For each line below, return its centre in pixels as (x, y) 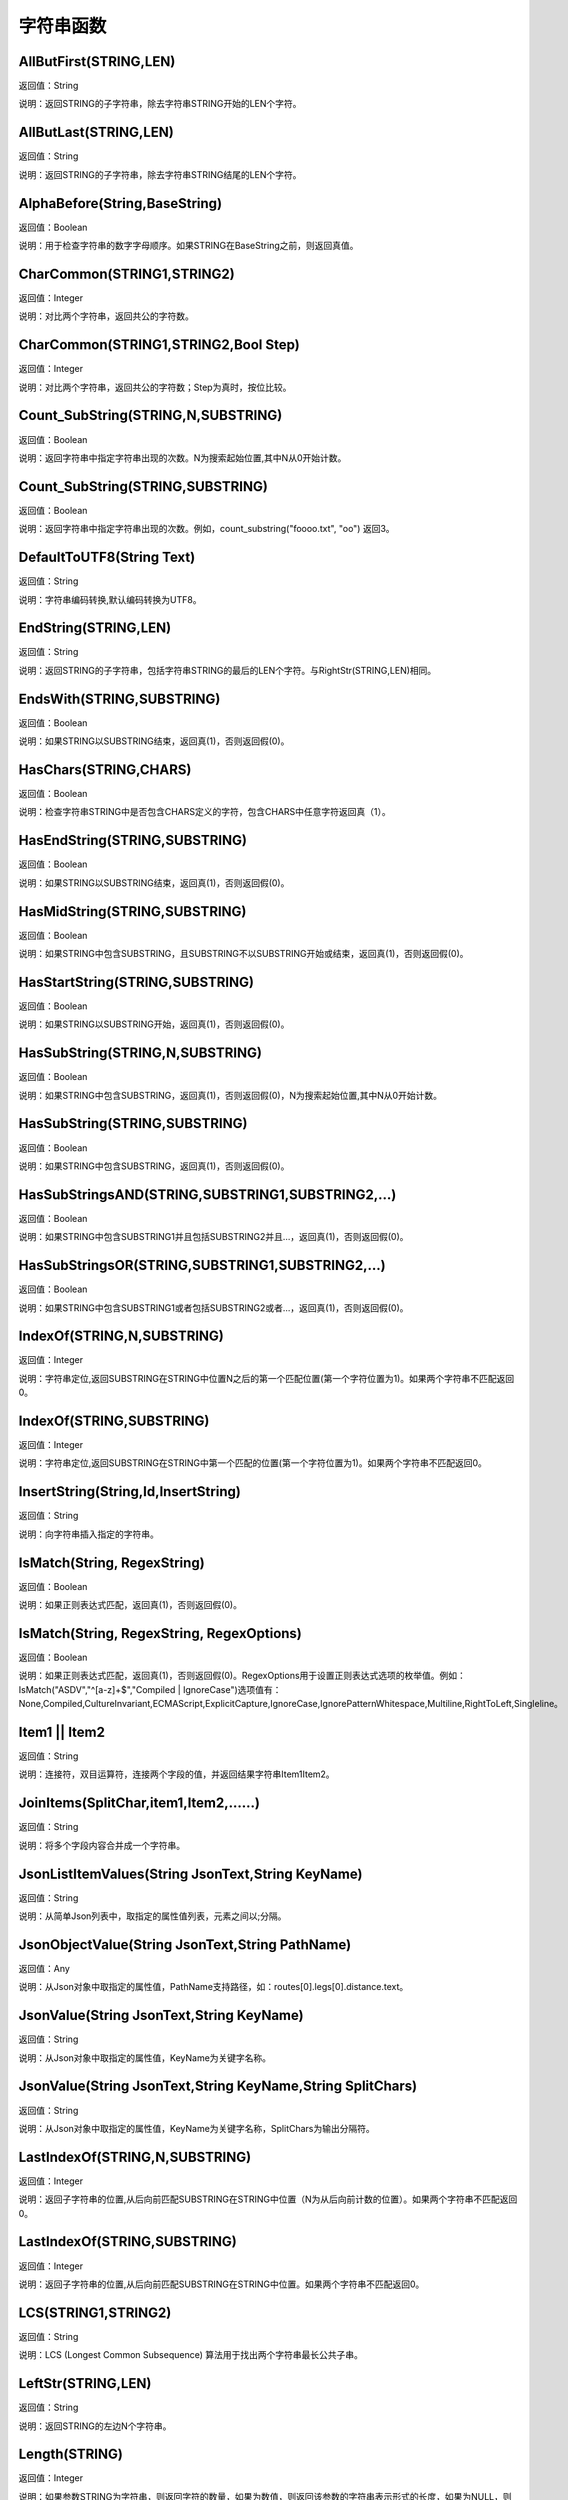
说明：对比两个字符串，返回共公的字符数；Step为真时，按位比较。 (155, 387)
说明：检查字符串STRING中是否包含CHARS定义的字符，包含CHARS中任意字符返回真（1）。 (204, 812)
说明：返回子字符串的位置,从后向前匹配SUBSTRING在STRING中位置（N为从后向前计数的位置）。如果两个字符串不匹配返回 (268, 2199)
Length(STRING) (71, 2454)
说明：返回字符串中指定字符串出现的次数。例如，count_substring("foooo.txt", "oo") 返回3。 (206, 529)
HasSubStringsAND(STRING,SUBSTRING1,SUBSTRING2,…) (207, 1194)
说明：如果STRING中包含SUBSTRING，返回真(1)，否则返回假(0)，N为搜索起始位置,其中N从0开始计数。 (230, 1095)
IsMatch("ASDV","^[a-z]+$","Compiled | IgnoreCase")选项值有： (150, 1689)
